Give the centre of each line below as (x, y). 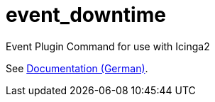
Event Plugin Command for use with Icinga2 (108, 46)
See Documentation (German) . (77, 68)
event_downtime (86, 15)
